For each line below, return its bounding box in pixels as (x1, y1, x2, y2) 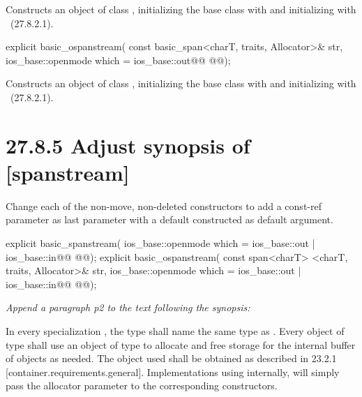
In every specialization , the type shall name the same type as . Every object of (6, 324, 345, 338)
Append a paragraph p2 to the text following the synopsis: (6, 300, 250, 315)
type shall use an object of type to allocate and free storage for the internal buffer (6, 337, 356, 352)
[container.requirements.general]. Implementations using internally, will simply (6, 364, 340, 379)
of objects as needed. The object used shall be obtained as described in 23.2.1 (6, 351, 337, 366)
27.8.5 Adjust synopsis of (6, 130, 250, 159)
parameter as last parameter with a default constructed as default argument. (6, 212, 333, 227)
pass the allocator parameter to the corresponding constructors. (6, 378, 278, 393)
